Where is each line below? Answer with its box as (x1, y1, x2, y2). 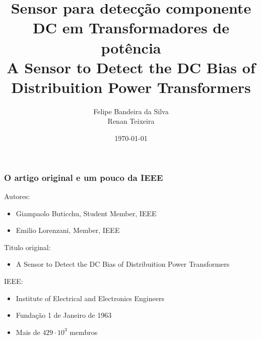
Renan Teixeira (107, 116, 155, 126)
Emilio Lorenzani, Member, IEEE (16, 225, 120, 235)
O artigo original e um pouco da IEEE (4, 171, 163, 183)
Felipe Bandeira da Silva (93, 106, 169, 116)
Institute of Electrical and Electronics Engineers (16, 293, 164, 303)
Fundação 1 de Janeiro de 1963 (16, 310, 112, 320)
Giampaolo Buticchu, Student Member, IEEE (16, 208, 157, 218)
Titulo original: (4, 241, 51, 252)
